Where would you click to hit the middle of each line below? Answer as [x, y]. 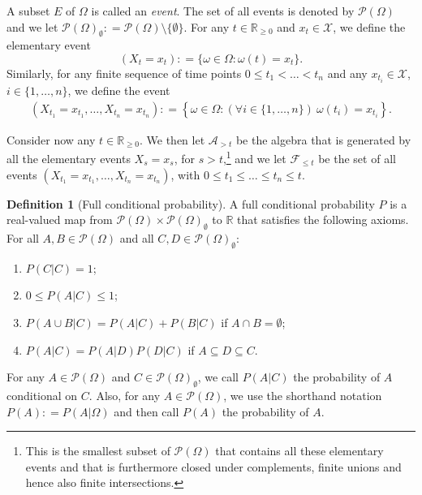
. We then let [172, 139]
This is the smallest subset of [98, 451]
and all [137, 237]
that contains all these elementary [299, 451]
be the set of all [357, 158]
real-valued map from [60, 220]
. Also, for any [125, 395]
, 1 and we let [254, 157]
